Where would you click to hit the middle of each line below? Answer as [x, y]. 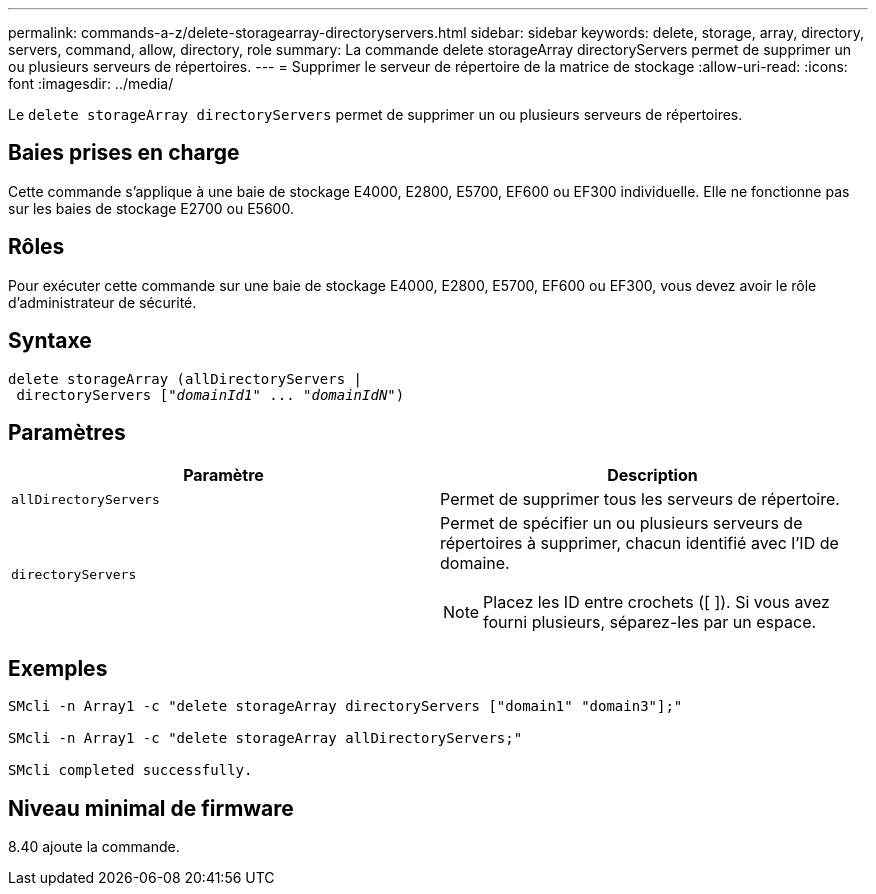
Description [652, 475]
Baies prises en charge [124, 153]
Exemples [58, 668]
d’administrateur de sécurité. [102, 302]
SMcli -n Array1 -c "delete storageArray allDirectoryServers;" [265, 738]
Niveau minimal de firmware [151, 808]
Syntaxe [50, 341]
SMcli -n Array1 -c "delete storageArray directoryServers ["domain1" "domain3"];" [345, 706]
